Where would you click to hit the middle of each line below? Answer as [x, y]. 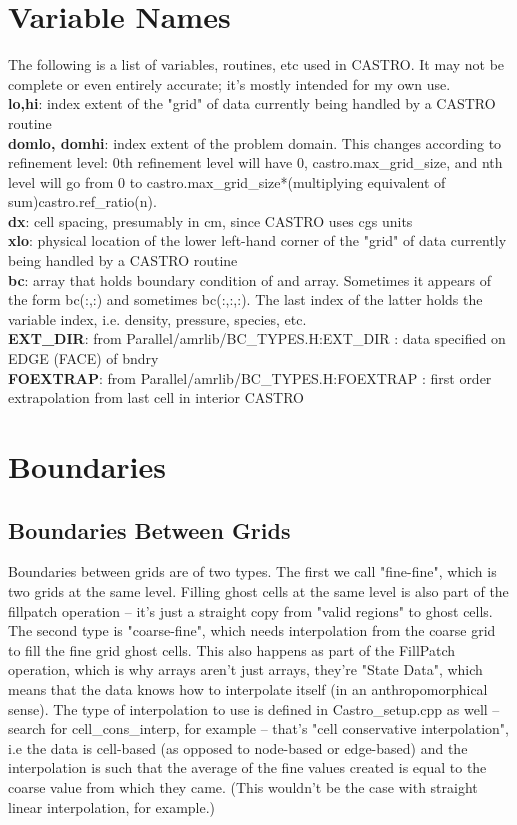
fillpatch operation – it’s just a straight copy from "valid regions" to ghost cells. [250, 610]
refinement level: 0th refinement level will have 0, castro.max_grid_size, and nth [255, 162]
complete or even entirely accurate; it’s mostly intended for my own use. [229, 83]
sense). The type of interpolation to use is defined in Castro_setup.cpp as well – [254, 708]
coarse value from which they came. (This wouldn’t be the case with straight [243, 786]
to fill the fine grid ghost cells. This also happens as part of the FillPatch [231, 649]
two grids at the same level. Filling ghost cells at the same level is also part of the [258, 590]
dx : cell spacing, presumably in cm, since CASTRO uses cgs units [210, 220]
